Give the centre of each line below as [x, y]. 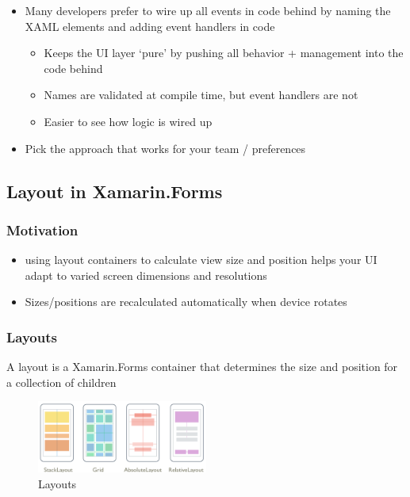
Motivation [42, 229]
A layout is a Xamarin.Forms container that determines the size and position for [202, 367]
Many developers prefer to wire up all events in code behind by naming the [208, 10]
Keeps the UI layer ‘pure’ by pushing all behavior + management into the [224, 53]
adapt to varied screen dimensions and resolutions [146, 275]
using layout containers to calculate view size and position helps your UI [201, 260]
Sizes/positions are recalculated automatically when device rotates [186, 302]
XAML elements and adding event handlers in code [150, 26]
